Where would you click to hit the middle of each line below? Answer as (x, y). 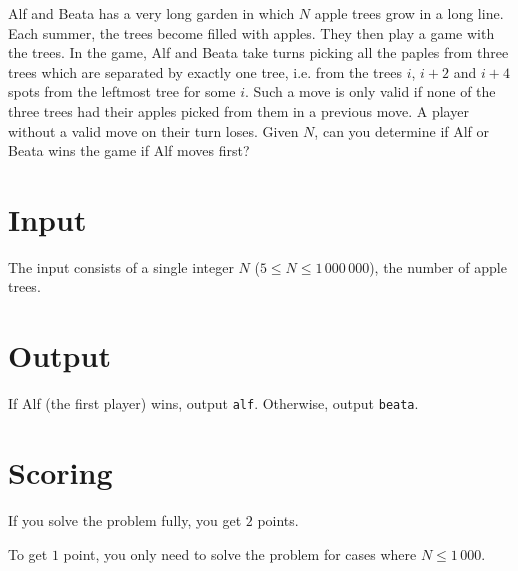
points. (278, 519)
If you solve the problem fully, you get (125, 519)
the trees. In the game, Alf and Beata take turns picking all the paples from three (258, 52)
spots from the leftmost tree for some (122, 91)
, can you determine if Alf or (402, 130)
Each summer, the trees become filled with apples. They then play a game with (251, 32)
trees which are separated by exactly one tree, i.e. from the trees (205, 71)
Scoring (60, 472)
